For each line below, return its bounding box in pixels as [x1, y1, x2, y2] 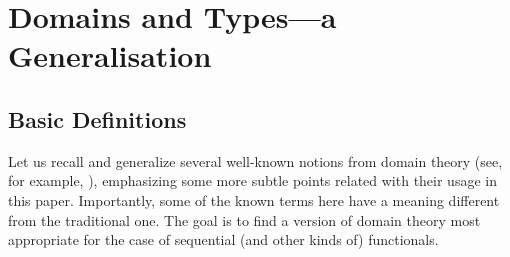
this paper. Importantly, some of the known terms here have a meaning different [8, 189, 500, 210]
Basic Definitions [8, 103, 187, 134]
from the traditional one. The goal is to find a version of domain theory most [8, 209, 481, 230]
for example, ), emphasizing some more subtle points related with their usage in [8, 170, 497, 191]
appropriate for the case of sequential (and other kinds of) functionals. [8, 229, 439, 250]
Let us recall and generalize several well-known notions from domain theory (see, [8, 150, 503, 171]
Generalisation [8, 35, 212, 76]
